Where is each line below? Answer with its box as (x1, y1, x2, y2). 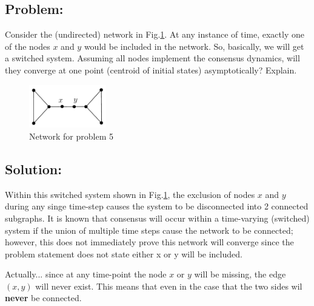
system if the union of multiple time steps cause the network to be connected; (5, 223, 293, 236)
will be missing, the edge (194, 268, 286, 280)
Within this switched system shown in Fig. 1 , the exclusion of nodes (5, 188, 255, 200)
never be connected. (5, 291, 82, 304)
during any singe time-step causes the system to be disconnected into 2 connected (5, 200, 309, 212)
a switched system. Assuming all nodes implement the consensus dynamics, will (5, 52, 300, 64)
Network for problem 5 (29, 129, 113, 142)
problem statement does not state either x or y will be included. (5, 247, 242, 260)
